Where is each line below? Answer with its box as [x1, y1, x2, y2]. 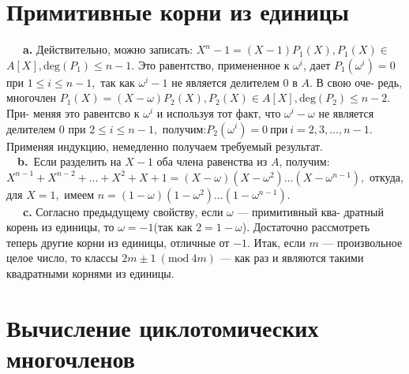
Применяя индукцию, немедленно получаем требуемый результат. [6, 137, 324, 154]
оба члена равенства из [156, 153, 268, 170]
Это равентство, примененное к [137, 56, 290, 73]
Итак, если [253, 234, 306, 250]
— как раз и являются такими [220, 249, 364, 266]
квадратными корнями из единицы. [6, 265, 174, 282]
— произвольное [322, 234, 403, 250]
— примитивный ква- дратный [237, 203, 384, 219]
